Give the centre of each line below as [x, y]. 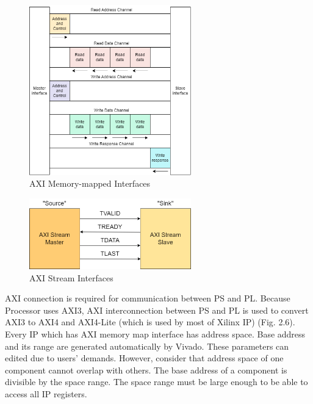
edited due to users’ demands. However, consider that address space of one [144, 358]
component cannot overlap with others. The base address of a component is [146, 370]
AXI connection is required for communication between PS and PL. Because [148, 298]
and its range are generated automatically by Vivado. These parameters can [147, 346]
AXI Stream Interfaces [71, 277]
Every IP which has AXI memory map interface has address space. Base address [155, 334]
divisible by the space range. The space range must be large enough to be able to [156, 382]
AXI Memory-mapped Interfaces [90, 183]
